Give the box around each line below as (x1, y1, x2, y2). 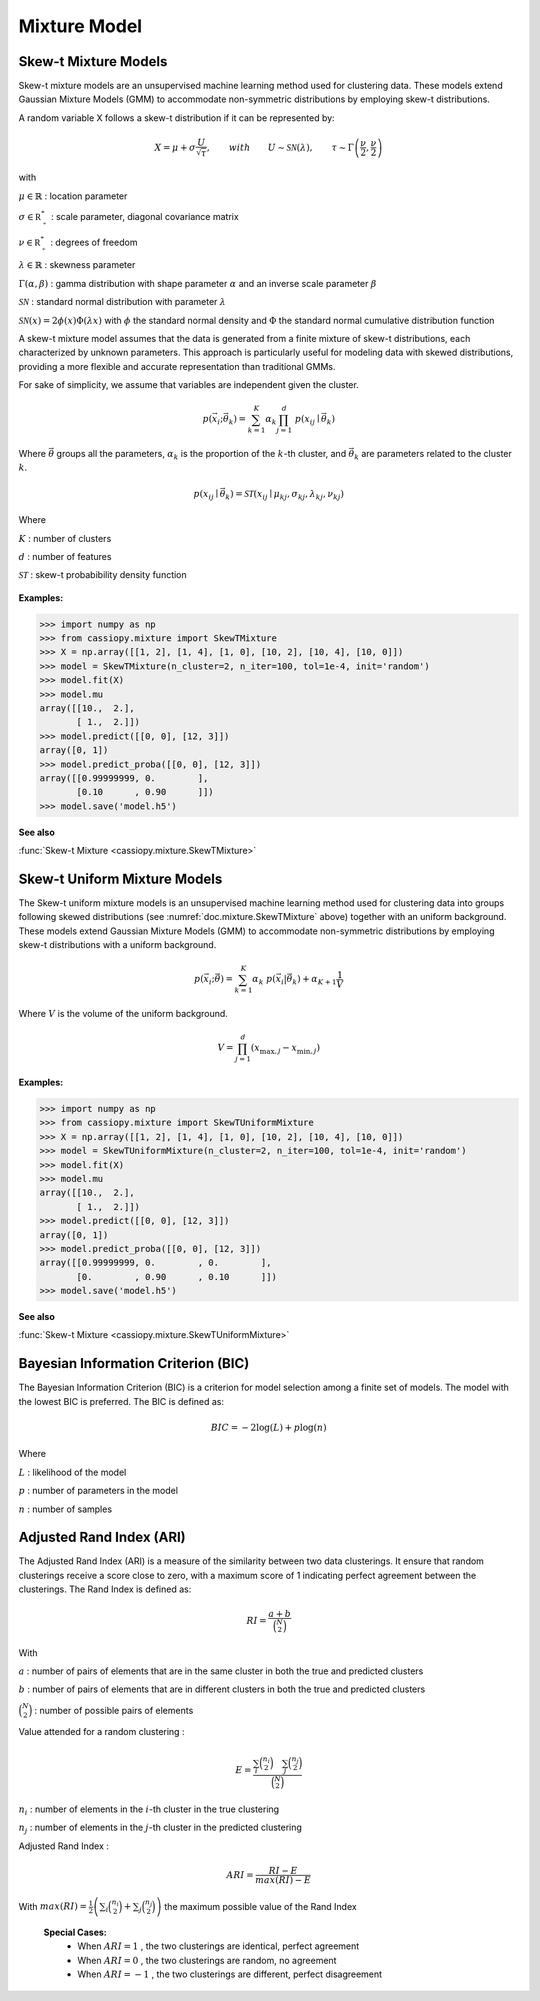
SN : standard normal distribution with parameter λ (18, 296, 227, 308)
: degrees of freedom (50, 236, 138, 248)
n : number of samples (18, 1503, 113, 1515)
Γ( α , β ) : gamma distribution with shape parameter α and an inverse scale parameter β (18, 277, 377, 289)
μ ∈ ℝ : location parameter (18, 190, 128, 202)
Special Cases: (43, 1926, 107, 1938)
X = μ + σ (154, 141, 197, 153)
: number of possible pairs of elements (34, 1704, 194, 1716)
